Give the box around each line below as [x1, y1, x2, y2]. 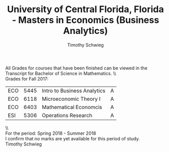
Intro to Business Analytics [42, 87, 106, 94]
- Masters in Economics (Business [12, 14, 159, 26]
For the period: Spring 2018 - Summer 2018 [5, 130, 96, 136]
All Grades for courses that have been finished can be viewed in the [5, 65, 148, 71]
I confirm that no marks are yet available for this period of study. [5, 135, 140, 141]
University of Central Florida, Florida [7, 4, 164, 15]
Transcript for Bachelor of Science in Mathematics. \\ [5, 70, 117, 77]
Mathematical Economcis [42, 103, 102, 110]
